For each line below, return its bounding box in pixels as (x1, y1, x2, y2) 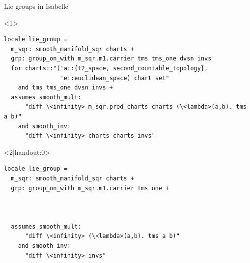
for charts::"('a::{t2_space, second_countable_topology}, (11, 64, 208, 72)
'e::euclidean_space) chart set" (60, 74, 169, 82)
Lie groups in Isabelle (4, 1, 69, 11)
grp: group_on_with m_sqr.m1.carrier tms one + (11, 184, 169, 192)
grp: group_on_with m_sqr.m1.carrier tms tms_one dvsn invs (11, 55, 212, 62)
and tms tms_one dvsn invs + (18, 84, 113, 91)
